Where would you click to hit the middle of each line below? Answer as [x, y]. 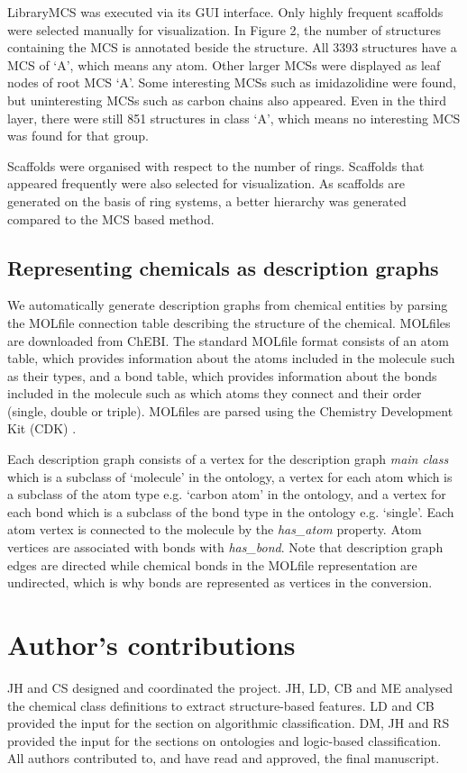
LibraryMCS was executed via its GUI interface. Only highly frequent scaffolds [225, 12]
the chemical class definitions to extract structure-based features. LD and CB [221, 705]
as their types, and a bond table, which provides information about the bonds [222, 375]
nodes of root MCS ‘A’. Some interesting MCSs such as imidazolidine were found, [232, 82]
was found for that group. [78, 136]
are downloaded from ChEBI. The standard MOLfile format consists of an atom [228, 340]
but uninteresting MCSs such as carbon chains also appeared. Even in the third [227, 100]
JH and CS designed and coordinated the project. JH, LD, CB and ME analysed [230, 687]
